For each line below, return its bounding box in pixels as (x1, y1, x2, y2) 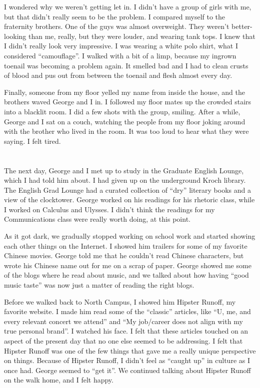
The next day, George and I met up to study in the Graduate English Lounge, (4, 165, 244, 175)
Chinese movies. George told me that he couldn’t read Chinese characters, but (4, 250, 244, 261)
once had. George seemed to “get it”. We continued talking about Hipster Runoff (4, 365, 251, 375)
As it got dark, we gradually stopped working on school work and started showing (4, 231, 255, 241)
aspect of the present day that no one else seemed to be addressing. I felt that (4, 336, 243, 346)
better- (231, 21, 252, 31)
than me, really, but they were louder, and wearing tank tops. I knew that (28, 30, 255, 41)
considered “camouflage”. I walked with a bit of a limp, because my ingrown (4, 50, 236, 60)
